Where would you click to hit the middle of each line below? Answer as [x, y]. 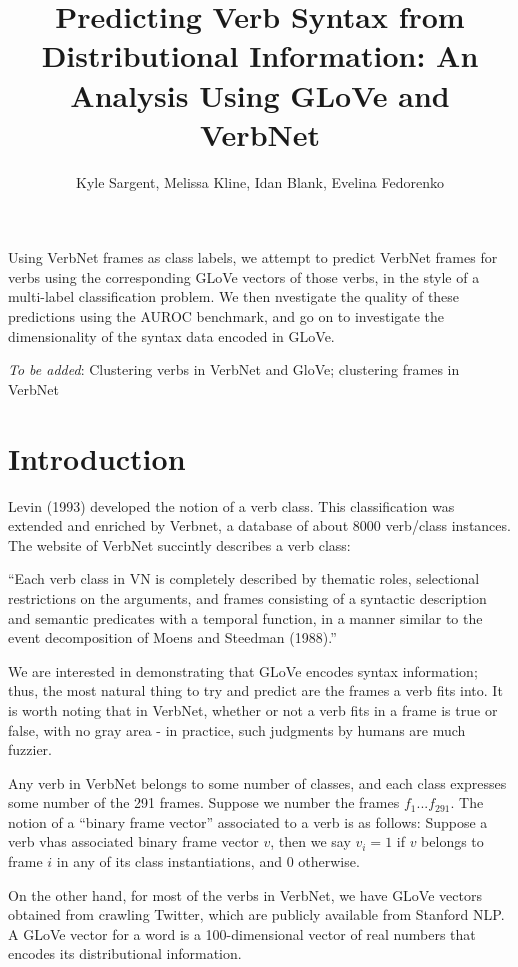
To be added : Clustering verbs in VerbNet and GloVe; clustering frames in [234, 369]
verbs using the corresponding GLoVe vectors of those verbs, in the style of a [244, 276]
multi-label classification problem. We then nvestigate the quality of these [234, 296]
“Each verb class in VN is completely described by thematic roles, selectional [244, 578]
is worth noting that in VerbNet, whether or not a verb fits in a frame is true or [253, 709]
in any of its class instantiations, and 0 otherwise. [208, 861]
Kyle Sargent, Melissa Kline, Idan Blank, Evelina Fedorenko [260, 181]
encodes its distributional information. [125, 953]
